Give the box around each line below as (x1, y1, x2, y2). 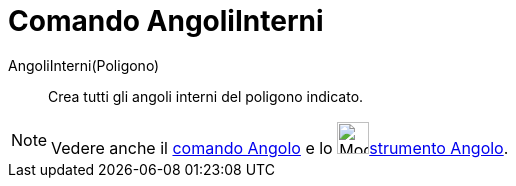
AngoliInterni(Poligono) (8, 56, 160, 74)
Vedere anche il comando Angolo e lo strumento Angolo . (51, 137, 509, 158)
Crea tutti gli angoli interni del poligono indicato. (48, 87, 364, 105)
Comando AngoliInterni (8, 4, 324, 38)
